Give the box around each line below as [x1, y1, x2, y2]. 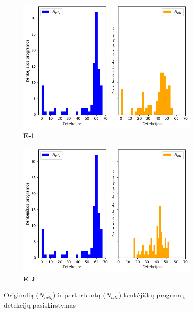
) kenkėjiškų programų [118, 290, 185, 300]
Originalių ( [4, 290, 39, 300]
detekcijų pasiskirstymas [4, 299, 76, 310]
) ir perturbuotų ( [52, 290, 106, 300]
